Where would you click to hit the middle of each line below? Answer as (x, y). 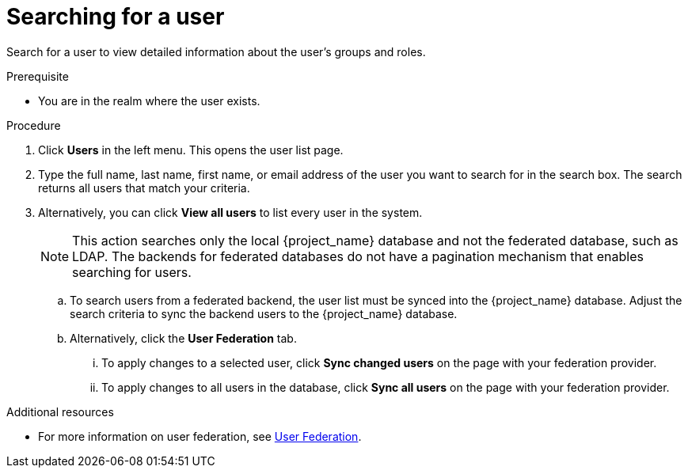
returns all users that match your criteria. (144, 188)
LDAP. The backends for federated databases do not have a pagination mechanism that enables (358, 256)
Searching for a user (116, 17)
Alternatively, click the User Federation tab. (183, 338)
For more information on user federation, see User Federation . (200, 436)
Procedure (34, 125)
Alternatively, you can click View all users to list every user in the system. (230, 212)
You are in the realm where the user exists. (149, 100)
